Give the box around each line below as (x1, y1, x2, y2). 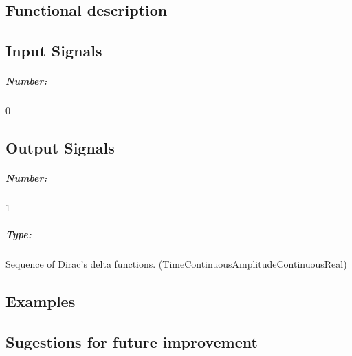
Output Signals (5, 137, 115, 158)
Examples (5, 291, 76, 312)
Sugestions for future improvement (5, 331, 258, 352)
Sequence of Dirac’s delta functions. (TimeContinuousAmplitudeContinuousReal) (5, 257, 347, 271)
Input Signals (5, 40, 102, 61)
